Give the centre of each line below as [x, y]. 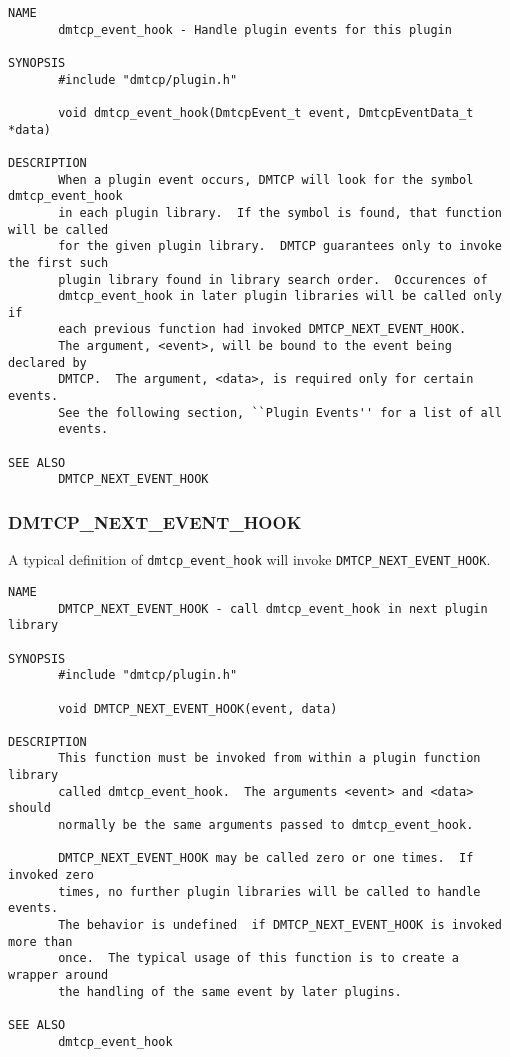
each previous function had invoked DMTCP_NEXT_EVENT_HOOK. [262, 329]
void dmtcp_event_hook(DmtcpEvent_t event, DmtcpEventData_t [266, 112]
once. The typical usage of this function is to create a [259, 958]
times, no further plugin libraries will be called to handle [269, 891]
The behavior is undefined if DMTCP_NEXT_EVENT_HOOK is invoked [280, 925]
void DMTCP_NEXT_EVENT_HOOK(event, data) [198, 708]
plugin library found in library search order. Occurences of [273, 279]
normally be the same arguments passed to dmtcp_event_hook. [266, 825]
